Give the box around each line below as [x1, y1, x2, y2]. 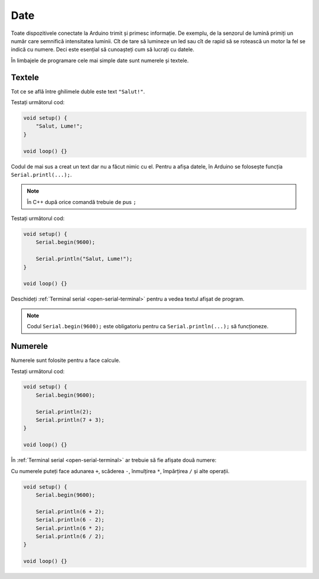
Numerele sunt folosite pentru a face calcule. [11, 357, 121, 364]
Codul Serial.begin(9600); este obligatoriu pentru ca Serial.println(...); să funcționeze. [27, 323, 269, 330]
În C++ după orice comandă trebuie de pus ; [27, 198, 136, 205]
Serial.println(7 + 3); [35, 417, 105, 423]
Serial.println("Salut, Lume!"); [35, 255, 133, 263]
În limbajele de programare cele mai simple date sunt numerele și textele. [11, 57, 189, 64]
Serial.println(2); [35, 408, 93, 415]
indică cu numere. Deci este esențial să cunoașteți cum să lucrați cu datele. [11, 46, 194, 53]
